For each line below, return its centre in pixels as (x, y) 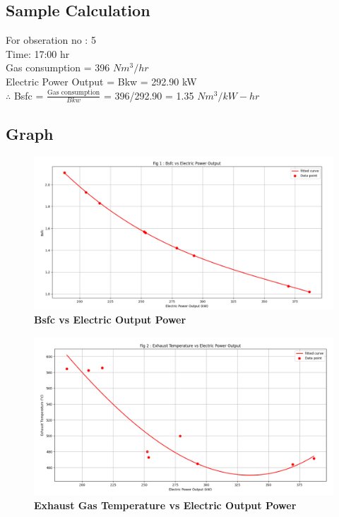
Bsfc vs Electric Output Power (110, 320)
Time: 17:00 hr (38, 53)
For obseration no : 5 (51, 40)
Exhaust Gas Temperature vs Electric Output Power (165, 505)
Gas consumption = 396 (58, 67)
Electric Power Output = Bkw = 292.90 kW (101, 81)
